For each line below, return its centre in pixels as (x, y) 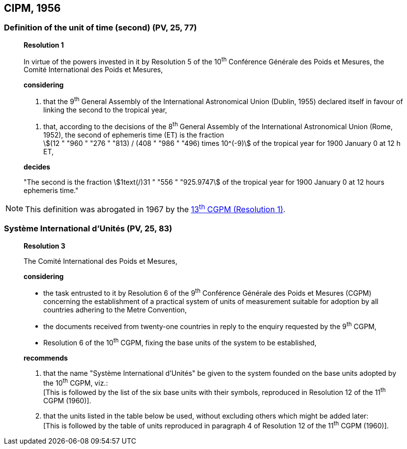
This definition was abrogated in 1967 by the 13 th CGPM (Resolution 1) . (155, 209)
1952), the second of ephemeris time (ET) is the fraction (134, 135)
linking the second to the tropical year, (105, 110)
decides (37, 167)
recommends (46, 358)
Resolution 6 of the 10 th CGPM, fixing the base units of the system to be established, (180, 342)
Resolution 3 (44, 246)
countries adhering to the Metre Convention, (115, 309)
